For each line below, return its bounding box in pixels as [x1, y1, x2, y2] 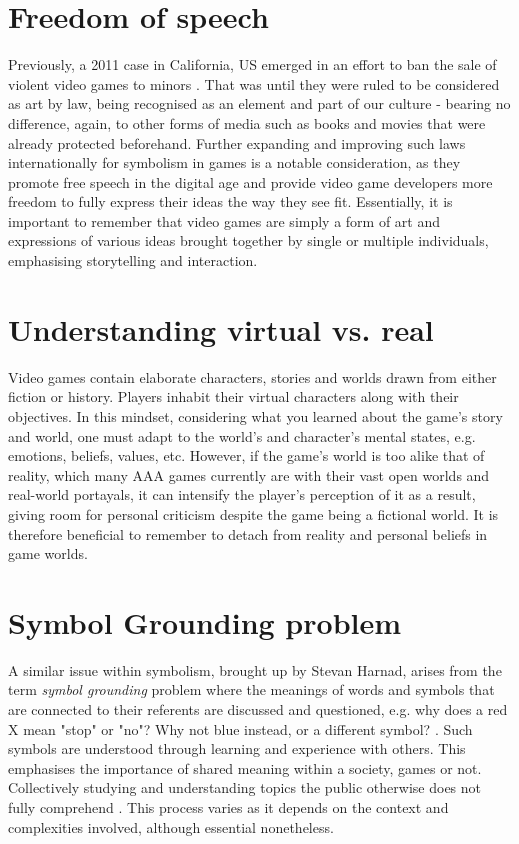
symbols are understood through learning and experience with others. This [8, 738, 466, 759]
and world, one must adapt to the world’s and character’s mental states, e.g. [8, 425, 476, 446]
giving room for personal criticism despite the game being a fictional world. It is [8, 503, 499, 524]
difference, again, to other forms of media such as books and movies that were [8, 112, 486, 133]
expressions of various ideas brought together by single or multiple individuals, [8, 230, 489, 251]
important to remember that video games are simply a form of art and [8, 210, 441, 231]
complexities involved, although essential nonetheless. [8, 816, 334, 837]
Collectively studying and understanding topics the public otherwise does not [8, 777, 482, 798]
